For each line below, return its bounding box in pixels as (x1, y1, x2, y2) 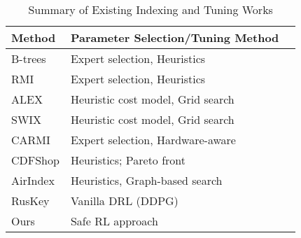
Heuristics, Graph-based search (70, 172, 223, 188)
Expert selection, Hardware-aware (70, 132, 236, 148)
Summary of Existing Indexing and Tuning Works (28, 1, 273, 17)
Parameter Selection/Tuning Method (70, 29, 279, 45)
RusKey (11, 192, 50, 209)
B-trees (11, 50, 46, 66)
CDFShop (11, 152, 59, 168)
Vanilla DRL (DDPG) (70, 192, 178, 209)
